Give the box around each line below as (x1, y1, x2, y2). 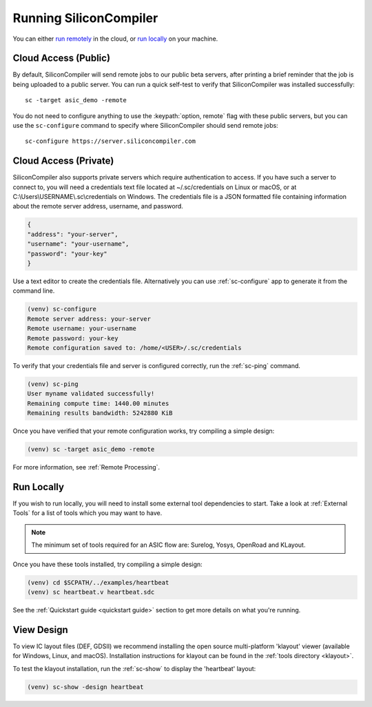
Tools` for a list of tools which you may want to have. (12, 509, 163, 517)
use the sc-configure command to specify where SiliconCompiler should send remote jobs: (12, 122, 278, 130)
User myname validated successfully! (27, 390, 155, 398)
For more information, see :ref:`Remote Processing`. (12, 463, 161, 472)
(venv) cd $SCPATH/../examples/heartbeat (27, 579, 169, 586)
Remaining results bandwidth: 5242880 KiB (27, 409, 173, 417)
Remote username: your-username (27, 325, 137, 333)
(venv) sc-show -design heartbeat (27, 683, 144, 690)
